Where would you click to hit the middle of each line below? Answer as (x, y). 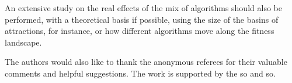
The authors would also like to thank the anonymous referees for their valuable (146, 62)
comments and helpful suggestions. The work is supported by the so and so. (140, 73)
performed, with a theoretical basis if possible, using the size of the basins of (142, 19)
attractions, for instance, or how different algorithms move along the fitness (140, 31)
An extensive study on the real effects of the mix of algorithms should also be (143, 8)
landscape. (23, 42)
